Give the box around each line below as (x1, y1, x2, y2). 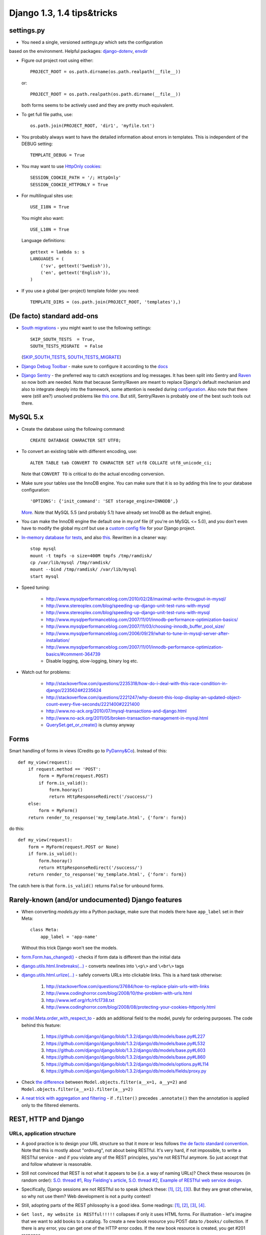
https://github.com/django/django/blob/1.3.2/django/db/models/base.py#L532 (46, 1040, 205, 1046)
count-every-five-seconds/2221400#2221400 (46, 701, 140, 707)
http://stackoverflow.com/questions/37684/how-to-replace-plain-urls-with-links (46, 983, 209, 989)
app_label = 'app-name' (40, 934, 98, 940)
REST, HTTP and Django (9, 1115, 84, 1123)
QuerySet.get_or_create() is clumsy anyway (46, 722, 135, 728)
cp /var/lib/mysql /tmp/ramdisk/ (30, 560, 111, 566)
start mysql (30, 574, 59, 579)
